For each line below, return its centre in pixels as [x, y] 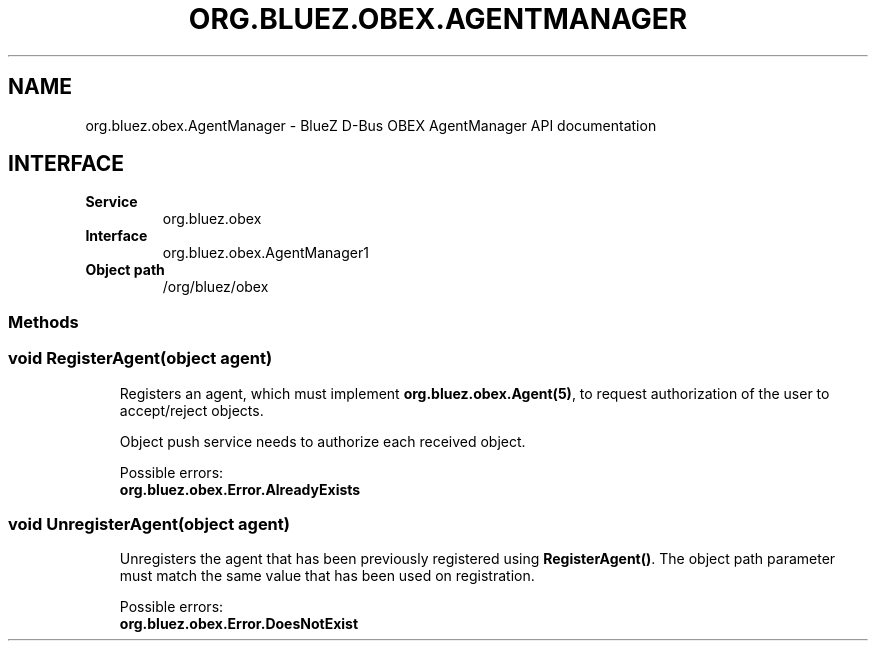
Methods [43, 321]
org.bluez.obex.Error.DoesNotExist [239, 624]
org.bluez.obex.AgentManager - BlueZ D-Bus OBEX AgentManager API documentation [371, 125]
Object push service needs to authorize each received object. [322, 441]
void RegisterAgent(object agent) [140, 358]
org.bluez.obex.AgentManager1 [265, 253]
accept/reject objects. [191, 410]
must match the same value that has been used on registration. [327, 576]
